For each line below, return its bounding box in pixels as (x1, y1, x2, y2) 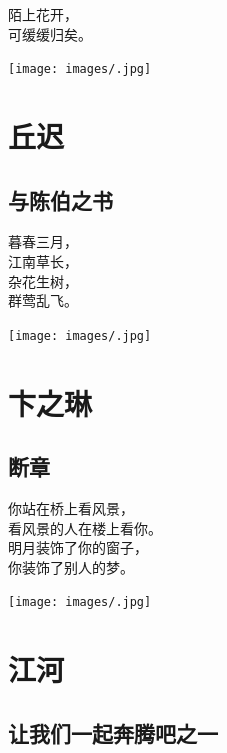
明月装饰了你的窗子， (8, 537, 148, 558)
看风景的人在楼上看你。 (8, 517, 162, 538)
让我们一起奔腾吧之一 (8, 717, 218, 748)
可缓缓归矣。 (8, 23, 92, 44)
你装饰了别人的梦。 (8, 556, 134, 577)
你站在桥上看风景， (8, 498, 134, 519)
